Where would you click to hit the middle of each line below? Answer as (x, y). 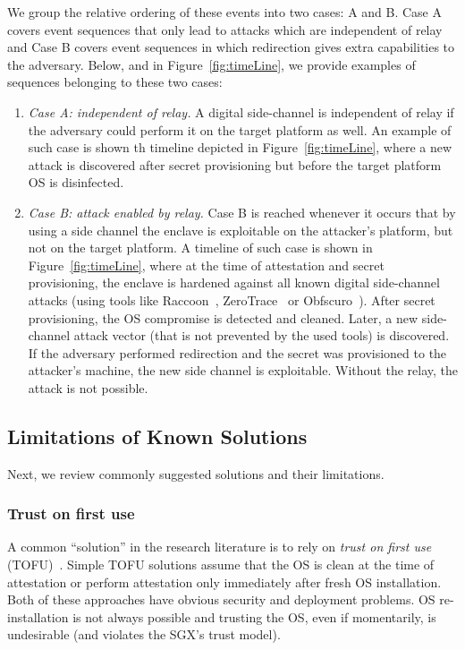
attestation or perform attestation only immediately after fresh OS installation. (224, 582)
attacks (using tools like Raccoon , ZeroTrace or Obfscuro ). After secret (232, 299)
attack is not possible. (88, 387)
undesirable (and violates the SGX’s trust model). (144, 634)
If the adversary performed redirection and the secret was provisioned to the (237, 352)
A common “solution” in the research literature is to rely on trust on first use (220, 547)
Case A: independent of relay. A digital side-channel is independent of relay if (241, 111)
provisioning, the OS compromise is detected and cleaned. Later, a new (223, 317)
